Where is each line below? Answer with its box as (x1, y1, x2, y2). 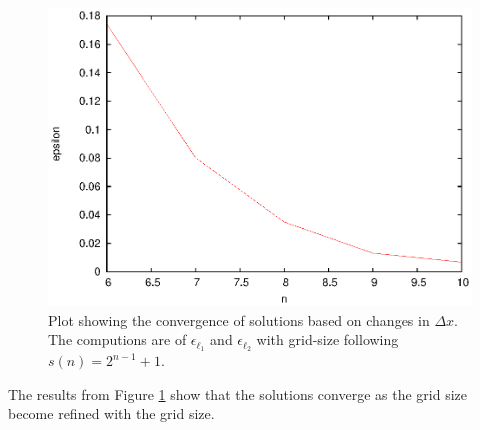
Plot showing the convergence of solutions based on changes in (48, 309, 430, 330)
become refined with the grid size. (8, 403, 215, 424)
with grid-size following (256, 329, 399, 350)
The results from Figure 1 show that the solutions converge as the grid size (8, 383, 467, 404)
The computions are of (48, 329, 187, 350)
